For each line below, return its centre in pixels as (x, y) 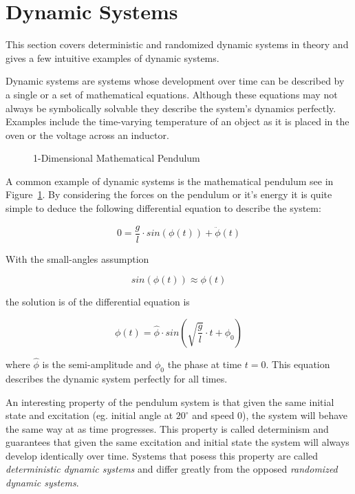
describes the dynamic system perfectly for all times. (117, 378)
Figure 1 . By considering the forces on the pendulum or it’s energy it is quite (169, 194)
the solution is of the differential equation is (98, 302)
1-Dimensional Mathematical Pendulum (117, 158)
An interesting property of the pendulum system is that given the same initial (170, 401)
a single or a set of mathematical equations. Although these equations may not (172, 94)
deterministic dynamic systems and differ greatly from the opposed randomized (172, 469)
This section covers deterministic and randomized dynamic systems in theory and (177, 44)
